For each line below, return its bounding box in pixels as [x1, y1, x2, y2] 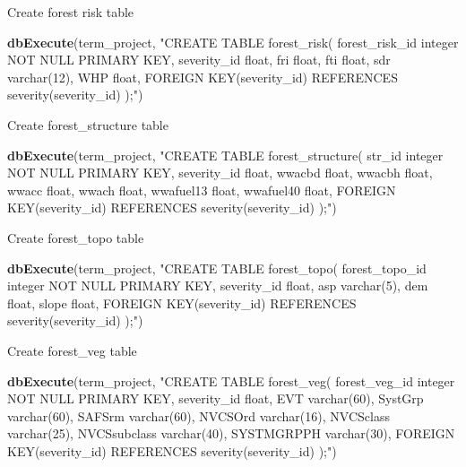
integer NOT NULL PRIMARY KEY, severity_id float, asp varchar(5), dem [7, 276, 428, 295]
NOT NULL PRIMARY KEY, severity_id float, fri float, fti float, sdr [7, 50, 391, 69]
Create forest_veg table [7, 341, 137, 359]
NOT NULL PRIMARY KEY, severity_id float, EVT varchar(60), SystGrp [7, 389, 424, 408]
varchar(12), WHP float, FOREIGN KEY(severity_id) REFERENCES [7, 67, 398, 86]
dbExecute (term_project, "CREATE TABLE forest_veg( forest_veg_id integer [7, 371, 455, 390]
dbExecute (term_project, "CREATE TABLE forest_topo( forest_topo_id [7, 258, 427, 277]
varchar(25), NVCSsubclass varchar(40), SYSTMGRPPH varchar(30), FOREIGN [7, 424, 455, 443]
